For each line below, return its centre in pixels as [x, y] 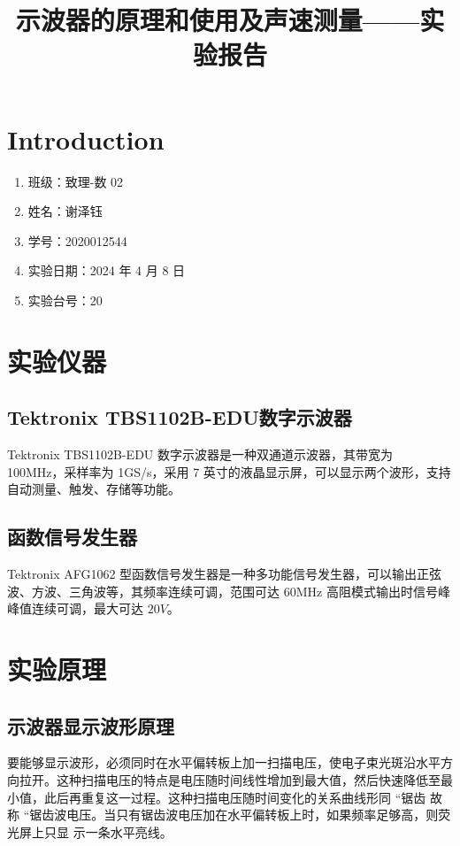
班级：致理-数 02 [76, 181]
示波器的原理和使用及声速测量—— [218, 20]
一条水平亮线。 [129, 831]
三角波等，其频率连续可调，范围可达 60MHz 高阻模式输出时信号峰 [259, 591]
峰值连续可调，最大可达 [75, 608]
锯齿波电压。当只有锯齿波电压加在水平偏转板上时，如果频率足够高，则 [234, 815]
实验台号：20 [65, 300]
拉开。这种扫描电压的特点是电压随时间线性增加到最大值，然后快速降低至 [230, 779]
